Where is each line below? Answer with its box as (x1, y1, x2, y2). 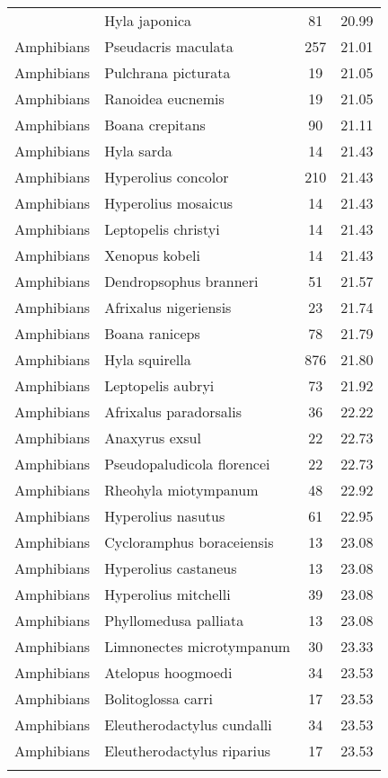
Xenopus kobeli (104, 245, 200, 265)
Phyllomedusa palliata (104, 610, 244, 630)
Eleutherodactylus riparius (104, 740, 271, 761)
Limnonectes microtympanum (104, 636, 291, 657)
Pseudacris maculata (104, 36, 234, 57)
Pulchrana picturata (104, 62, 231, 83)
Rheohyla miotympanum (104, 479, 259, 500)
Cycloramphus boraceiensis (104, 532, 274, 552)
